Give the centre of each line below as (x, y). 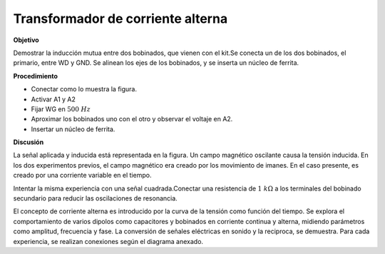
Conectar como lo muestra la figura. (84, 89)
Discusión (29, 142)
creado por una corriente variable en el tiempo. (82, 176)
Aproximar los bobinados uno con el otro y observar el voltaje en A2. (132, 119)
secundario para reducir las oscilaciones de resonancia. (95, 198)
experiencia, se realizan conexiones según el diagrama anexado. (108, 241)
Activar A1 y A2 (53, 99)
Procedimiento (36, 76)
